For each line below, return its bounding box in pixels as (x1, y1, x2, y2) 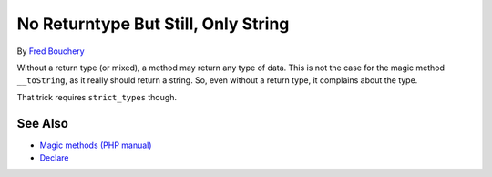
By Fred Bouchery (16, 46, 86, 57)
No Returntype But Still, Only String (16, 14, 290, 34)
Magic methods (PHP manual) (39, 140, 152, 151)
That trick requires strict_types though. (16, 91, 178, 102)
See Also (16, 115, 68, 131)
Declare (39, 152, 69, 163)
